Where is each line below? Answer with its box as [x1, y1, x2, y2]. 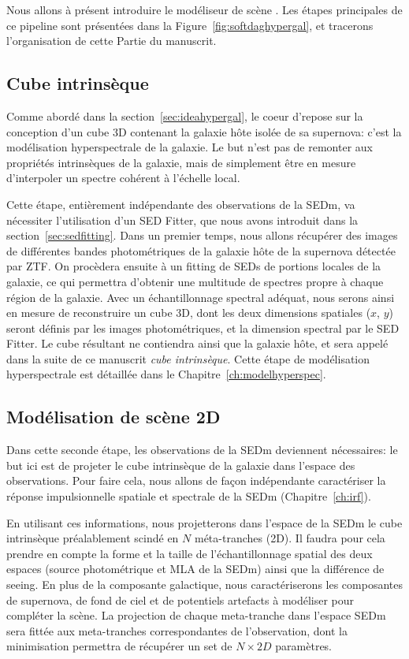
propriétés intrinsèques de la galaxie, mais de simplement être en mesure [6, 154, 356, 170]
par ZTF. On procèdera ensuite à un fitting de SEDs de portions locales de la [6, 258, 381, 274]
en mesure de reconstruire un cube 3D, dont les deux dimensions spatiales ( [6, 304, 371, 321]
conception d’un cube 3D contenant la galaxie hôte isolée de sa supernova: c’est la [6, 123, 402, 140]
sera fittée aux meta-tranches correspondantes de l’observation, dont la [6, 622, 348, 639]
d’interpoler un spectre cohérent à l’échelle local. [6, 169, 240, 186]
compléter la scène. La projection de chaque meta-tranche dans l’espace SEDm [6, 607, 386, 624]
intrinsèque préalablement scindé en [6, 530, 179, 546]
